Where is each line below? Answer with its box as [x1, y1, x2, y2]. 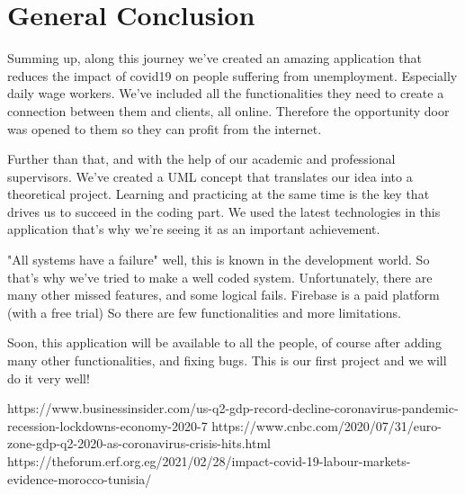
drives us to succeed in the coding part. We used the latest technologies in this [7, 202, 441, 220]
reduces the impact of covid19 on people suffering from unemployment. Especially [7, 66, 458, 85]
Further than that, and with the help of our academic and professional [7, 149, 396, 168]
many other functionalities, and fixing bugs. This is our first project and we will [7, 351, 447, 370]
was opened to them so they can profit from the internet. [7, 119, 322, 138]
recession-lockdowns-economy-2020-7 [7, 416, 208, 435]
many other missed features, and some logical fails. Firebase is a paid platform [7, 285, 440, 304]
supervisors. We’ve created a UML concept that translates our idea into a [7, 166, 413, 185]
